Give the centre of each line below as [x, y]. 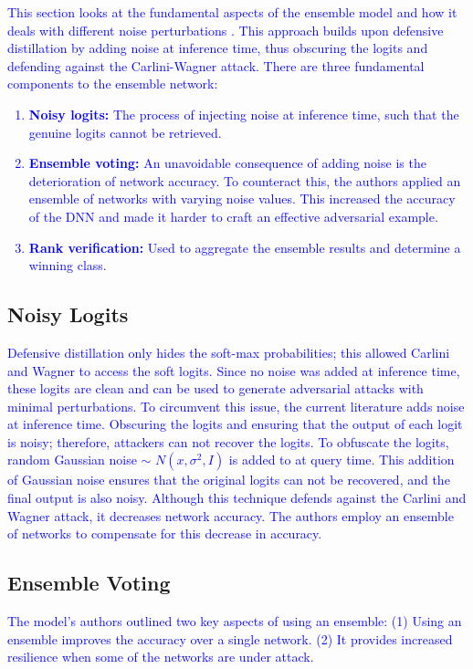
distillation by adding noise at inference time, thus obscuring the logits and [218, 48]
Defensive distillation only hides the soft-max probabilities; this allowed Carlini [229, 352]
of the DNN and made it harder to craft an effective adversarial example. [233, 216]
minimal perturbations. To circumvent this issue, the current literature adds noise [236, 406]
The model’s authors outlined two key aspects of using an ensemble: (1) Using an [235, 621]
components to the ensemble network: [113, 84]
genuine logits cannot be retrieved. [125, 132]
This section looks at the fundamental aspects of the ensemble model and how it [232, 12]
